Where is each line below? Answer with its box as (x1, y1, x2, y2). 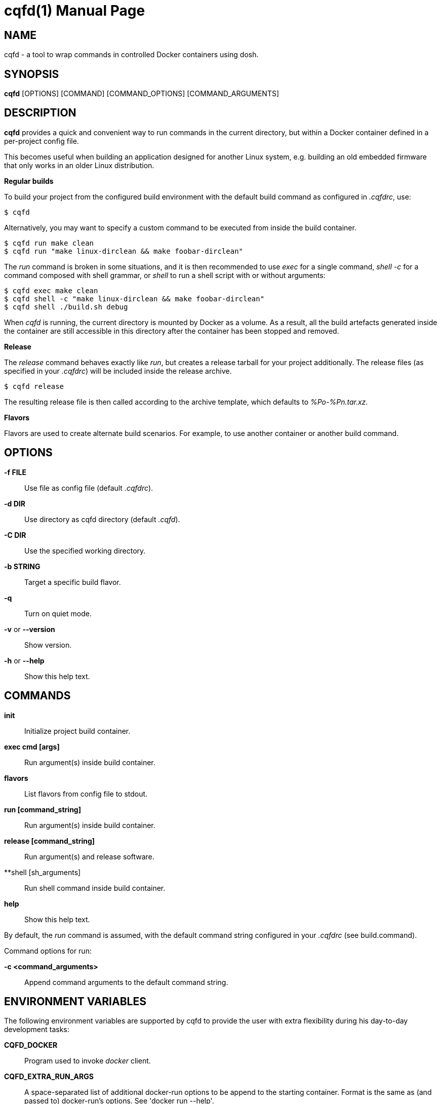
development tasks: (4, 1025, 69, 1034)
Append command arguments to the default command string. (24, 977, 228, 987)
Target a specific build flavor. (24, 577, 121, 586)
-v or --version (4, 624, 55, 634)
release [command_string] (4, 836, 95, 845)
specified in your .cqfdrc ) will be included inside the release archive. (4, 366, 232, 375)
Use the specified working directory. (24, 546, 146, 555)
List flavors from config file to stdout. (24, 789, 148, 798)
